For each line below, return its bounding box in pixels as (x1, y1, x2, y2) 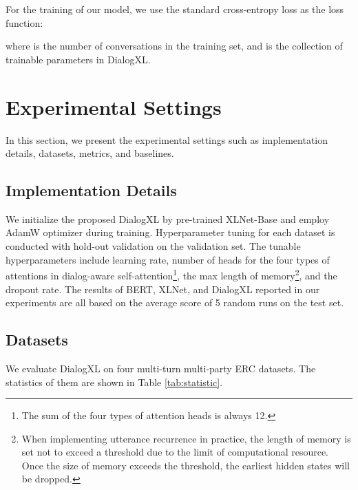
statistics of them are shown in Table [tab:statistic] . (6, 374, 223, 389)
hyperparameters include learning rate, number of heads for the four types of (6, 252, 330, 266)
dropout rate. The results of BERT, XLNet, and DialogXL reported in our (6, 281, 320, 296)
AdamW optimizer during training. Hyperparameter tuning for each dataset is (6, 225, 335, 239)
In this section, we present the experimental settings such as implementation (6, 132, 328, 147)
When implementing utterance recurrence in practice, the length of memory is (21, 431, 351, 445)
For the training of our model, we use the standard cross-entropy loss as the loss (6, 2, 344, 16)
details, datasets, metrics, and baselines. (6, 146, 174, 160)
